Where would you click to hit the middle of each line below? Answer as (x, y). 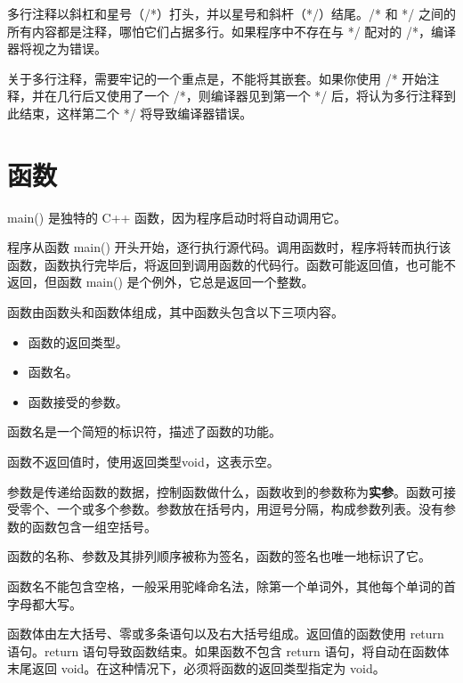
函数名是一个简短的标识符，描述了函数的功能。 (144, 431)
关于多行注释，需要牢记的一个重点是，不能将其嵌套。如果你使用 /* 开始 (217, 78)
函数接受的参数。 (78, 401)
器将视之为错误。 (57, 49)
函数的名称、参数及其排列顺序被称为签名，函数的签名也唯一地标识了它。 (219, 556)
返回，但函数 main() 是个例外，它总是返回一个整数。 (161, 282)
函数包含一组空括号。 (94, 526)
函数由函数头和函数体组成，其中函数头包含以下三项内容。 (175, 312)
